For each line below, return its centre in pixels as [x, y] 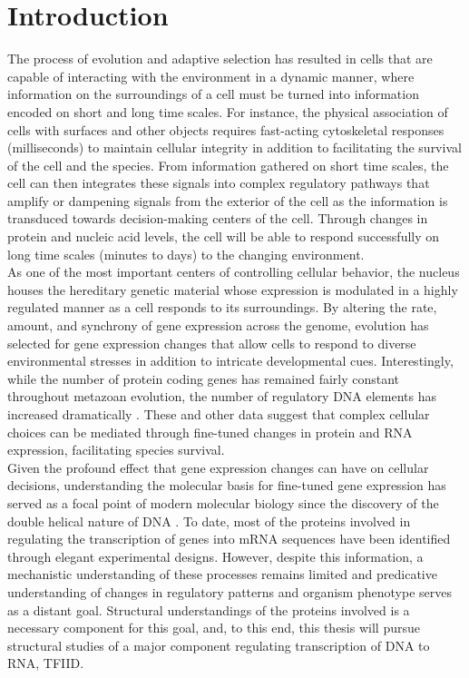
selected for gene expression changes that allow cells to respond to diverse [212, 343]
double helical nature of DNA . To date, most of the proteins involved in [209, 521]
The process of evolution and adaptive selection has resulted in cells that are [220, 59]
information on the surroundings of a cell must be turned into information [213, 94]
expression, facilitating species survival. [116, 450]
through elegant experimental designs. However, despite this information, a [215, 556]
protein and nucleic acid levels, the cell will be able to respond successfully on [224, 236]
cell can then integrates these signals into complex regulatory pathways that [219, 183]
